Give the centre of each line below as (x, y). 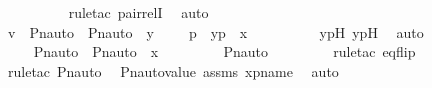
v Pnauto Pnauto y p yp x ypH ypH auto (215, 31)
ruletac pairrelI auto (138, 12)
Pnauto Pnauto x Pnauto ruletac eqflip (224, 51)
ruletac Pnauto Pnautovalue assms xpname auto (173, 70)
